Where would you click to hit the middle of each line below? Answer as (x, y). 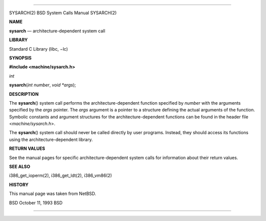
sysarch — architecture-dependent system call (57, 31)
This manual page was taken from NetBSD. (52, 193)
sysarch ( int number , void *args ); (43, 85)
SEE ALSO (20, 166)
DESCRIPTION (24, 94)
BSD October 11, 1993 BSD (36, 203)
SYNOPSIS (20, 58)
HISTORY (19, 185)
